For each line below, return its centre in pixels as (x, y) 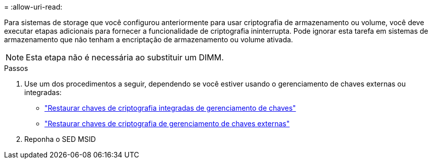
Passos (16, 68)
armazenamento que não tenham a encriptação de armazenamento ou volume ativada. (149, 39)
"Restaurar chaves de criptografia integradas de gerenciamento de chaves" (170, 108)
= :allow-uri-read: (33, 7)
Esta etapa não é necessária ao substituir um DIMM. (125, 57)
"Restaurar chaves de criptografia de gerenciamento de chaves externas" (167, 124)
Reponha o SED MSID (60, 139)
